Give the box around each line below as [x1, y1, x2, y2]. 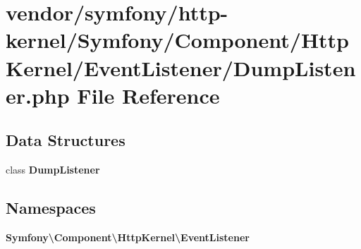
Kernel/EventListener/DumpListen [6, 53, 356, 82]
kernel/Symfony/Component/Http [6, 25, 350, 54]
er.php [6, 80, 70, 109]
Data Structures [6, 129, 126, 151]
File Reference [77, 80, 220, 109]
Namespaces [6, 197, 96, 219]
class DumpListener [6, 162, 100, 177]
